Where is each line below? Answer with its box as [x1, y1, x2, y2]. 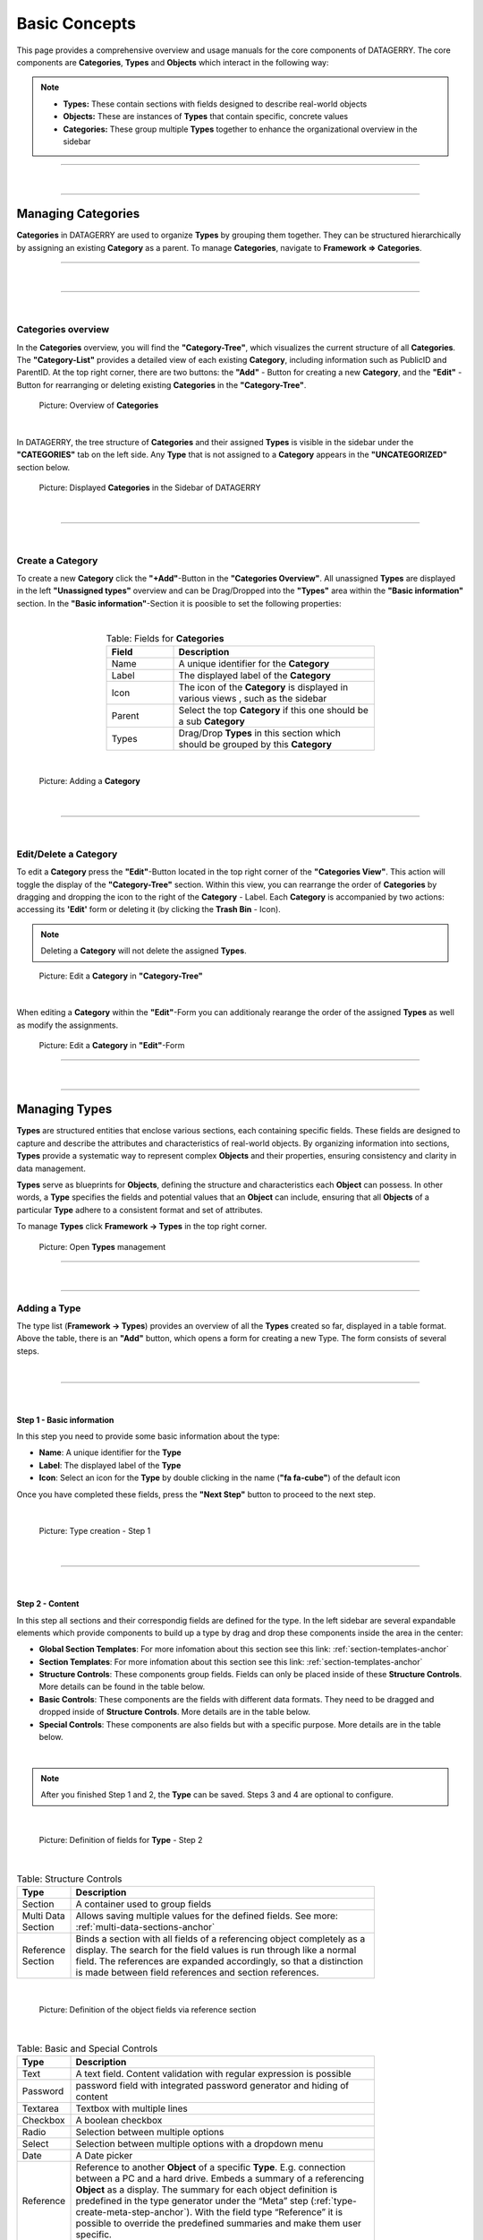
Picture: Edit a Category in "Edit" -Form [38, 1040, 185, 1051]
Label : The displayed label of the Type [38, 1460, 182, 1470]
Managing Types [16, 1102, 113, 1117]
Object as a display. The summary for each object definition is [75, 2183, 338, 2195]
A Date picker [75, 2149, 133, 2161]
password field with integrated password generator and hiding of [75, 2079, 350, 2091]
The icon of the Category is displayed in [178, 681, 349, 694]
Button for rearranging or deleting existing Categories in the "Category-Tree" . [16, 379, 307, 390]
